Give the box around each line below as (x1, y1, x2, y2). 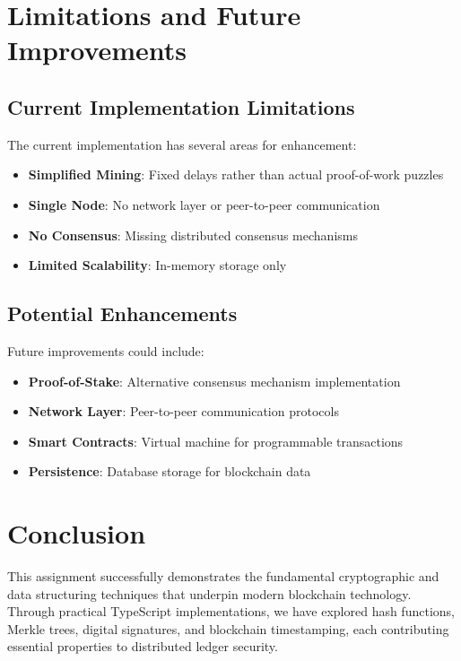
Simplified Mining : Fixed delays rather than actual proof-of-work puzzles (28, 165, 444, 184)
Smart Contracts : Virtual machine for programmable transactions (28, 431, 404, 450)
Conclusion (7, 515, 146, 552)
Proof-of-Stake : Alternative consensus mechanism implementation (28, 371, 401, 390)
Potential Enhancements (7, 300, 238, 327)
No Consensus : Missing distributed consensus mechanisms (28, 225, 358, 244)
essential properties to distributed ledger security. (7, 637, 278, 656)
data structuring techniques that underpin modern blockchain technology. (7, 584, 412, 603)
